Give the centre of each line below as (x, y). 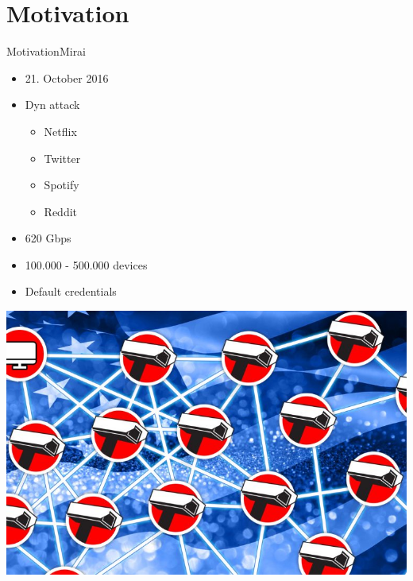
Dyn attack (52, 105)
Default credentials (71, 291)
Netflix (60, 131)
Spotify (62, 185)
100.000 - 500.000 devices (86, 264)
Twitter (62, 158)
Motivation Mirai (46, 51)
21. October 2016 (67, 77)
